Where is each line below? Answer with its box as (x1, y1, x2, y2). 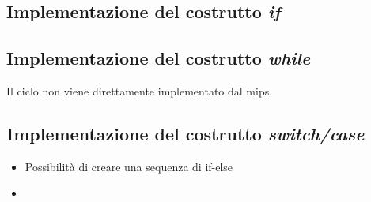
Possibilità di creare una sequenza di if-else (25, 158, 233, 174)
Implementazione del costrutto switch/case (6, 121, 365, 145)
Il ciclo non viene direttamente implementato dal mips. (6, 82, 273, 99)
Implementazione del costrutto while (6, 46, 311, 70)
